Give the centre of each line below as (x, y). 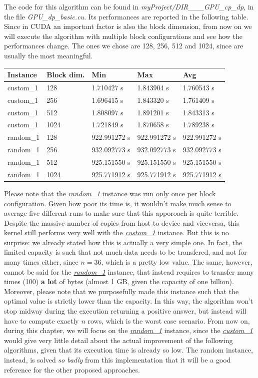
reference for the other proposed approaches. (72, 369)
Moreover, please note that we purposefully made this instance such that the (121, 291)
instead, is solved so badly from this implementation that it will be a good (117, 360)
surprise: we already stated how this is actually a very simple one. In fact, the (123, 242)
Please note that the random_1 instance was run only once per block (110, 193)
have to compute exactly (41, 320)
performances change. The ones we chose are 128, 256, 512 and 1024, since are (124, 46)
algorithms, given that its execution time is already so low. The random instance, (128, 350)
